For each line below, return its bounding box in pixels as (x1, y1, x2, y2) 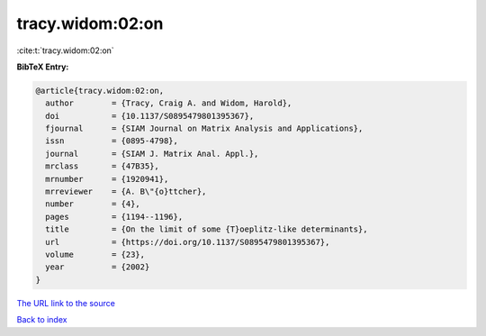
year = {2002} (45, 262, 150, 272)
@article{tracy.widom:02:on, (35, 86, 165, 95)
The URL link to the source (16, 297, 116, 308)
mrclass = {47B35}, (45, 161, 159, 171)
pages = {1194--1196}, (45, 212, 184, 222)
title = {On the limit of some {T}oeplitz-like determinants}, (45, 224, 368, 234)
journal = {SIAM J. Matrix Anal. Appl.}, (45, 149, 259, 159)
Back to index (16, 314, 67, 325)
